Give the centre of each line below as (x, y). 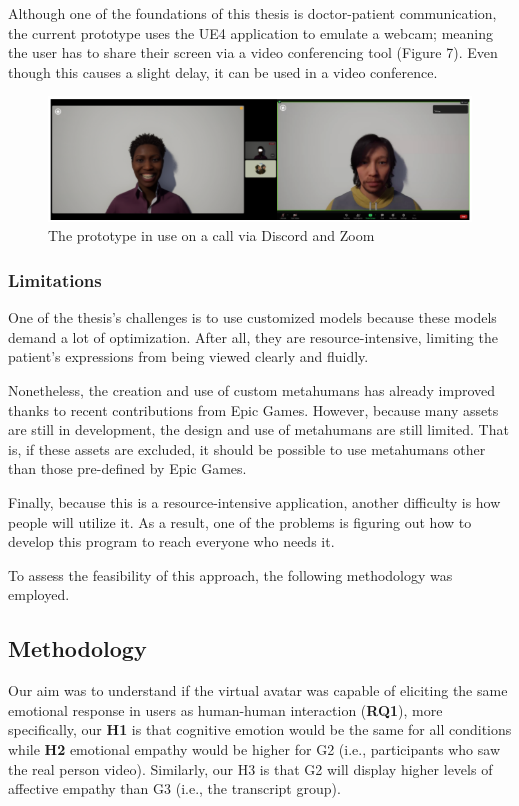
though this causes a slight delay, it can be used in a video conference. (223, 71)
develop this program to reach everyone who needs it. (171, 541)
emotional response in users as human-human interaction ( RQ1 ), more (225, 709)
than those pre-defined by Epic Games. (127, 468)
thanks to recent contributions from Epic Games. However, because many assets (253, 409)
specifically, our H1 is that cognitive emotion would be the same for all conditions (260, 729)
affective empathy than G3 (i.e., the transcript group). (174, 788)
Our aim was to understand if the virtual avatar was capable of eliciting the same (258, 690)
